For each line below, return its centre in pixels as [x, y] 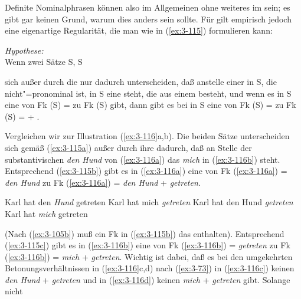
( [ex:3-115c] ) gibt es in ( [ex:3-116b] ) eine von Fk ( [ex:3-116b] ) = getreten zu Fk [148, 245]
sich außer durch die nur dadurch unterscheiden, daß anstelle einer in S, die [141, 81]
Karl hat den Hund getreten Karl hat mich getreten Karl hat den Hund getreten [149, 202]
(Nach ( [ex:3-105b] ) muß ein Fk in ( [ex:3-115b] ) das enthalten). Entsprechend [145, 233]
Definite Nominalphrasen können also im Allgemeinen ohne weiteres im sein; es [148, 7]
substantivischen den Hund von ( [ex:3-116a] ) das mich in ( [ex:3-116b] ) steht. [143, 159]
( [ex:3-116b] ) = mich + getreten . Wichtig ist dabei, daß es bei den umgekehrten [149, 256]
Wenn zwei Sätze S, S [44, 62]
